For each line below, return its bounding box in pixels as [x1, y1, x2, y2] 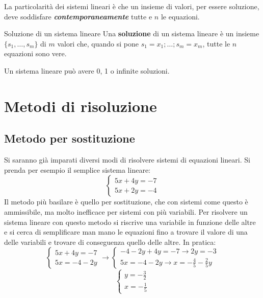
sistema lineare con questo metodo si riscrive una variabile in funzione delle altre [4, 216, 256, 227]
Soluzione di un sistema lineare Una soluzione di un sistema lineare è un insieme [4, 28, 259, 39]
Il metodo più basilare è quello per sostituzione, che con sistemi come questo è [4, 196, 248, 207]
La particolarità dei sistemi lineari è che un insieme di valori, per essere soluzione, [4, 1, 259, 11]
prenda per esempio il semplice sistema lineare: [4, 164, 150, 175]
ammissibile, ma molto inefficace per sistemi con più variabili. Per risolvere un [4, 206, 248, 217]
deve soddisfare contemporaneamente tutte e [4, 11, 152, 21]
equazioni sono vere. [4, 48, 67, 59]
